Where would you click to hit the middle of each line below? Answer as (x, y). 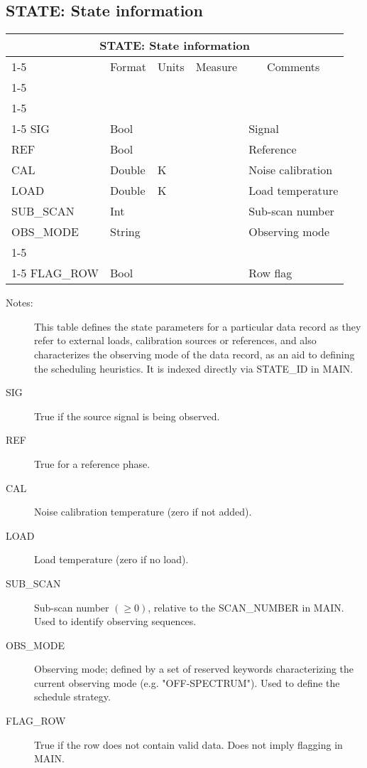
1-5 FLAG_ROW (55, 273)
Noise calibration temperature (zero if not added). (143, 512)
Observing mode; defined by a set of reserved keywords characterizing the (194, 669)
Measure (217, 67)
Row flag (270, 273)
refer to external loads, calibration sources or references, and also (175, 340)
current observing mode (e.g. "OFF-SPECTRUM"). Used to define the (187, 682)
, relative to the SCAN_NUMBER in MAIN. (246, 607)
